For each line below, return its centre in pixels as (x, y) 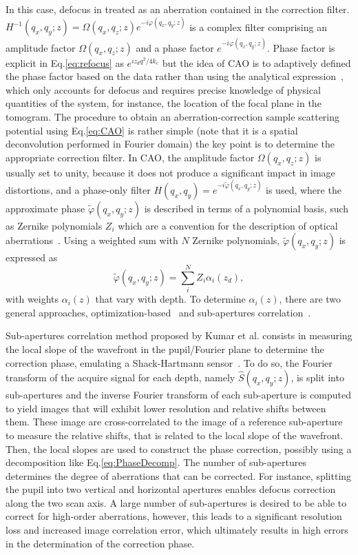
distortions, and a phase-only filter (78, 189)
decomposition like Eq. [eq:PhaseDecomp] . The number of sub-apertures (156, 462)
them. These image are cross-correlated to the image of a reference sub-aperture (174, 422)
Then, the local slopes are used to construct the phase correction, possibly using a (179, 448)
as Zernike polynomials (54, 225)
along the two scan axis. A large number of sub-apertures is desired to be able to (176, 502)
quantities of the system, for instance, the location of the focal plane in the (164, 103)
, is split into (317, 377)
